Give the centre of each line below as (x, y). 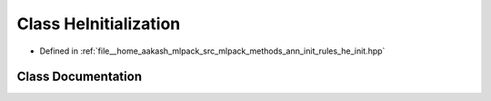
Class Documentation (80, 77)
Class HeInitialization (99, 24)
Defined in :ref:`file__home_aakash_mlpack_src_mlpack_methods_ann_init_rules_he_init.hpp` (212, 51)
